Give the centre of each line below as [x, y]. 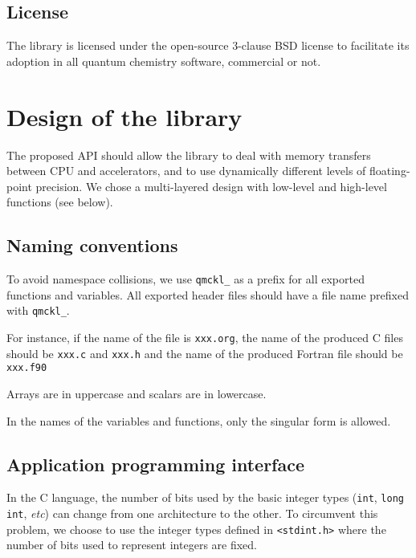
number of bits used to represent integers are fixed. [132, 545]
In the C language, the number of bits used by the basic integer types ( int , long [205, 497]
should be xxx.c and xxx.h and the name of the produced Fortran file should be [205, 353]
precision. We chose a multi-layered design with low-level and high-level [211, 186]
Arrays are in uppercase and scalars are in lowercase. [137, 393]
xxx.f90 [27, 368]
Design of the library [124, 116]
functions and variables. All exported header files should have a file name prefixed [208, 294]
